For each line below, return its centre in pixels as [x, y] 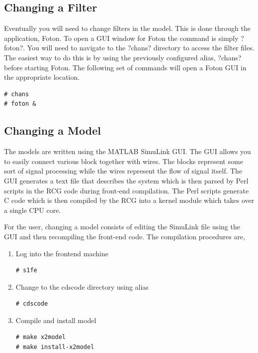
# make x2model [41, 337]
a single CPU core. [33, 210]
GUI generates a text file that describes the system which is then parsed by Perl [126, 180]
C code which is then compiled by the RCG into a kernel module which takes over [129, 200]
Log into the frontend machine [62, 253]
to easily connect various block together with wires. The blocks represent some [124, 161]
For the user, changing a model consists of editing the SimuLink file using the [122, 227]
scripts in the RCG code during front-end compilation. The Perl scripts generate [127, 190]
